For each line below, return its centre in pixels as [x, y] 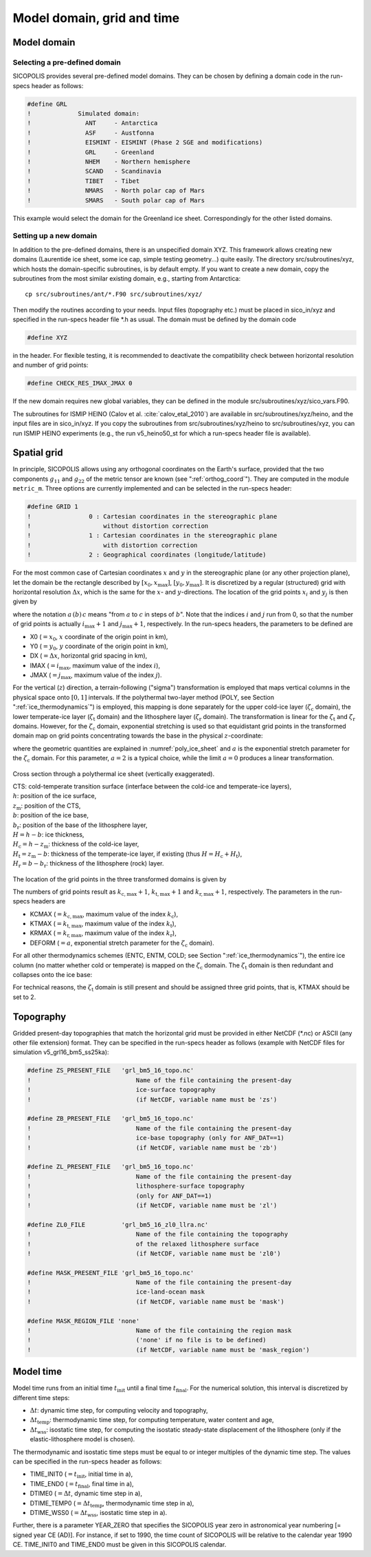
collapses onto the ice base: [53, 975]
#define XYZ [47, 338]
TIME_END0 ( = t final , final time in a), [82, 1484]
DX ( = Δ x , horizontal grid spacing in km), [89, 656]
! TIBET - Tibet [83, 181]
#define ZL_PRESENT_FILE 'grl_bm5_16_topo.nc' [111, 1167]
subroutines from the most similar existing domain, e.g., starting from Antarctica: [126, 278]
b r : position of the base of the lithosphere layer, [80, 826]
